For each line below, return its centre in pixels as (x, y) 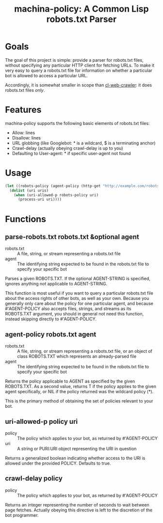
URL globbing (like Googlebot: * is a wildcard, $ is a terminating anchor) (84, 143)
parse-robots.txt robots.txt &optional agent (72, 237)
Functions (25, 219)
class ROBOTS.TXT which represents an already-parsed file (77, 356)
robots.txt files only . (25, 90)
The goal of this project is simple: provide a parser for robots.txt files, (74, 60)
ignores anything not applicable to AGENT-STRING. (56, 284)
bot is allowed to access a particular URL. (47, 75)
